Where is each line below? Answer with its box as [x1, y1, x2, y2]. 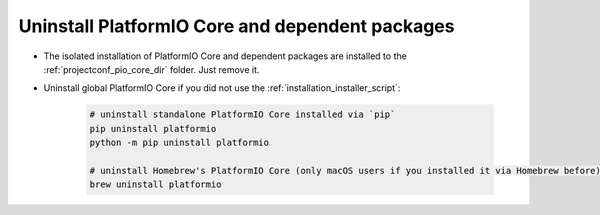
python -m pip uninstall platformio [89, 137, 270, 149]
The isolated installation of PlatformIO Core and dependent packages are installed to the [43, 50, 407, 62]
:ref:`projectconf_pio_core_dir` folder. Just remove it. [43, 63, 260, 75]
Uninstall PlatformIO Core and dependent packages [18, 15, 455, 37]
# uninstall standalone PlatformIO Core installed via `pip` [89, 109, 396, 120]
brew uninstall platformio [89, 179, 222, 190]
